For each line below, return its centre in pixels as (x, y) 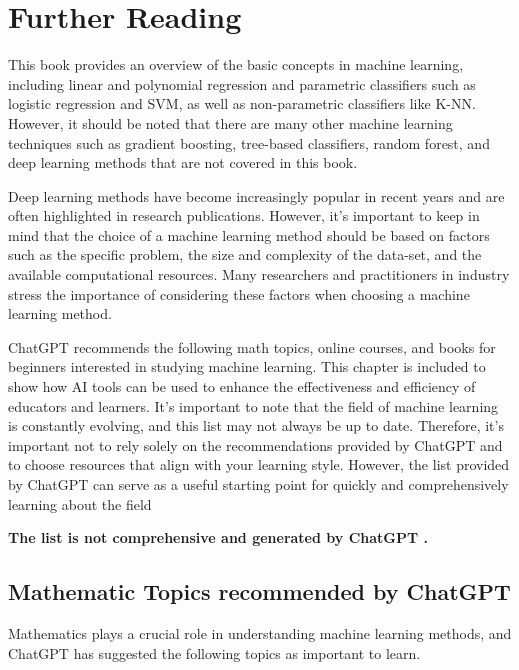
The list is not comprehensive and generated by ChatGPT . (218, 537)
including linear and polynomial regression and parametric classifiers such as (242, 83)
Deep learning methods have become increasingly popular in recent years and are (256, 195)
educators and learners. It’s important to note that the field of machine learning (253, 405)
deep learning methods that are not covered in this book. (183, 162)
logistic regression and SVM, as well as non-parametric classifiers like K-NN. (242, 103)
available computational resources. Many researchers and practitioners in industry (259, 274)
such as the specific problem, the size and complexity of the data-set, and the (245, 254)
